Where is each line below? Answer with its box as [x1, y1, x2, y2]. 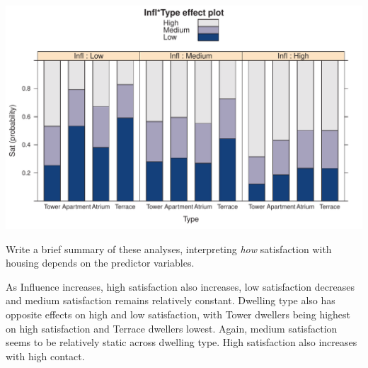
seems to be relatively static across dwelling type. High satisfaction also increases [6, 335, 357, 350]
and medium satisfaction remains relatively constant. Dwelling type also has [6, 293, 335, 308]
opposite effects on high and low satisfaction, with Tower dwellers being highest [6, 306, 351, 321]
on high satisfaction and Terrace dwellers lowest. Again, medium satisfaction [6, 320, 338, 335]
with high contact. [6, 348, 85, 363]
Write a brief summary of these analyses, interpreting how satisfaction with [6, 241, 332, 256]
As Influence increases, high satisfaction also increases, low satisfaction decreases [6, 279, 355, 294]
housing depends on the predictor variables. [6, 255, 195, 270]
